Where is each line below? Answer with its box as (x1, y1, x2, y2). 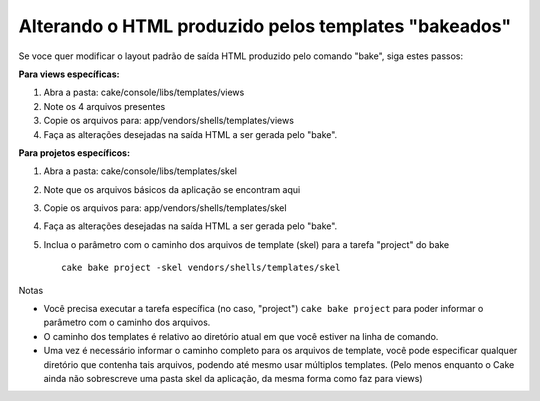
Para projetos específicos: (18, 146, 130, 159)
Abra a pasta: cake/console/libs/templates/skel (43, 165, 237, 177)
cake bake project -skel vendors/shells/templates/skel (61, 262, 341, 274)
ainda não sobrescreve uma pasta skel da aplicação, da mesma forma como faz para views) (43, 372, 424, 384)
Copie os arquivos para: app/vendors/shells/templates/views (43, 115, 295, 127)
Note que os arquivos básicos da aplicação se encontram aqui (43, 183, 301, 195)
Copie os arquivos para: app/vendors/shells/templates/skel (43, 202, 287, 214)
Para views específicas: (18, 68, 120, 80)
